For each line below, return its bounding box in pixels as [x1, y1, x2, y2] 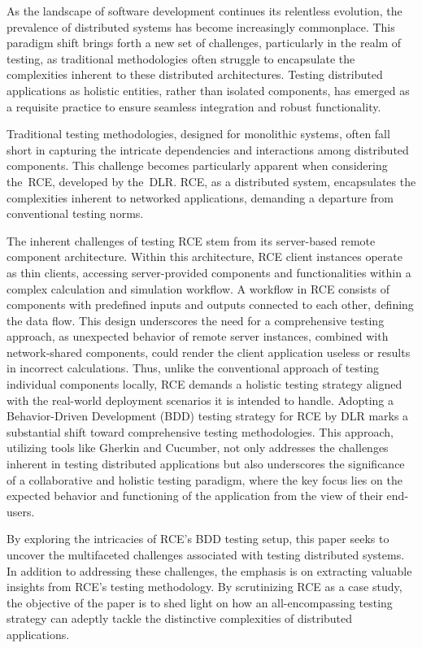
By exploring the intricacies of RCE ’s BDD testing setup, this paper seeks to [7, 530, 389, 547]
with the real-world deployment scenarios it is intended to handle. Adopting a [7, 391, 394, 408]
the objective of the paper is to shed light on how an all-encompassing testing [7, 594, 393, 611]
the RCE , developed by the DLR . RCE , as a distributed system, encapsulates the [7, 172, 416, 189]
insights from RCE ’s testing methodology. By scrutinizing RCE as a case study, [7, 578, 402, 595]
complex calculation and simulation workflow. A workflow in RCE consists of [7, 280, 389, 297]
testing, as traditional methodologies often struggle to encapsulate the [7, 50, 355, 67]
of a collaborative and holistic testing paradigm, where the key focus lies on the [7, 471, 402, 488]
